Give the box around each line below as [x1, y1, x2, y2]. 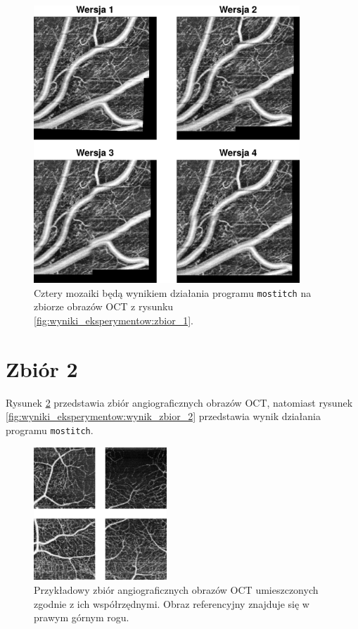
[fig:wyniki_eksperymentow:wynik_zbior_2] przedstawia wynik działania [6, 409, 321, 424]
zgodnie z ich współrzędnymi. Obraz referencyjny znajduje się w [34, 596, 309, 611]
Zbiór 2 [6, 354, 78, 383]
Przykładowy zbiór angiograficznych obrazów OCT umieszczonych [34, 583, 319, 597]
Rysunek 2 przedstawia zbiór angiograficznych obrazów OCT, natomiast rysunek [6, 395, 353, 409]
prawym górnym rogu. [34, 610, 129, 625]
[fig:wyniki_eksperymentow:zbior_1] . [34, 312, 193, 327]
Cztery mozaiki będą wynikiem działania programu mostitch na [34, 285, 312, 300]
